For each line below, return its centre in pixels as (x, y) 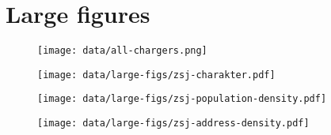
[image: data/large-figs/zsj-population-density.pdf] (182, 99)
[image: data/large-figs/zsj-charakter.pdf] (156, 75)
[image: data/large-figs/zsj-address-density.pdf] (173, 124)
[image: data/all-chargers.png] (122, 51)
